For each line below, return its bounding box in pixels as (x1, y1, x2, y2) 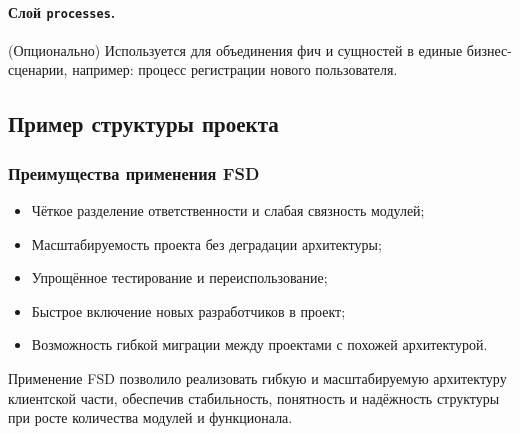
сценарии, (8, 59, 68, 80)
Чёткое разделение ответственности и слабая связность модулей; (31, 200, 425, 221)
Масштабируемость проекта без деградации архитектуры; (31, 233, 382, 254)
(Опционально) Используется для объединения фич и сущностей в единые (8, 39, 463, 60)
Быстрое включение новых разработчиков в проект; (31, 300, 346, 321)
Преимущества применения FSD (8, 160, 260, 185)
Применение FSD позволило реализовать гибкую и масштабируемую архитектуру (8, 368, 507, 389)
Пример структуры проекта (8, 108, 279, 139)
